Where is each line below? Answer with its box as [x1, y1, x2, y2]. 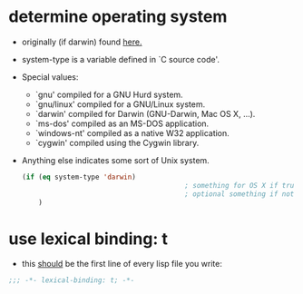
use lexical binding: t [8, 229, 169, 249]
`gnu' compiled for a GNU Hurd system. [34, 89, 183, 100]
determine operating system [8, 6, 228, 27]
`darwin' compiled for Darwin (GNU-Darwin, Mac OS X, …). [34, 108, 256, 119]
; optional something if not [184, 189, 295, 199]
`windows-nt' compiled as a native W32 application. [34, 127, 230, 138]
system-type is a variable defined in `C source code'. [21, 54, 220, 64]
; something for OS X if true [184, 181, 298, 190]
